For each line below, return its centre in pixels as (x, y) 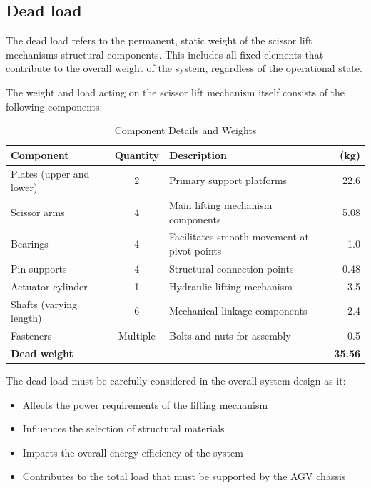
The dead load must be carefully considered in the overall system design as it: (176, 380)
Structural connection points (232, 268)
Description (198, 154)
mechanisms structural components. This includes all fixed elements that (165, 54)
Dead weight (42, 353)
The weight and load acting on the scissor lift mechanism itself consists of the (176, 92)
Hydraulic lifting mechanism (231, 286)
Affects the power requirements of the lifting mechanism (145, 404)
